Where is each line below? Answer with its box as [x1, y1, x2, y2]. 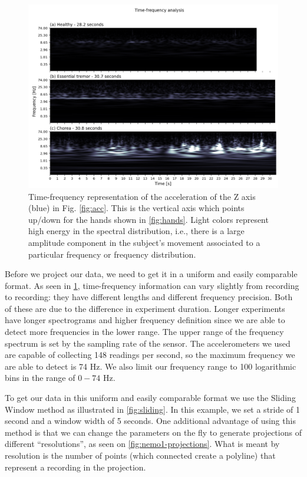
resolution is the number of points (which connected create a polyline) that [5, 449, 276, 462]
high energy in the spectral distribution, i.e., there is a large [28, 225, 245, 237]
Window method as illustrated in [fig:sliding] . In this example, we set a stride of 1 [5, 403, 301, 415]
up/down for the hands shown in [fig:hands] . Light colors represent [28, 213, 269, 225]
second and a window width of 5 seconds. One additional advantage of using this [5, 415, 296, 427]
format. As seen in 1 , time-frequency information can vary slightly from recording [5, 279, 299, 291]
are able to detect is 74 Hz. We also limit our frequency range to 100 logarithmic [5, 360, 296, 372]
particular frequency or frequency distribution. [28, 248, 196, 260]
